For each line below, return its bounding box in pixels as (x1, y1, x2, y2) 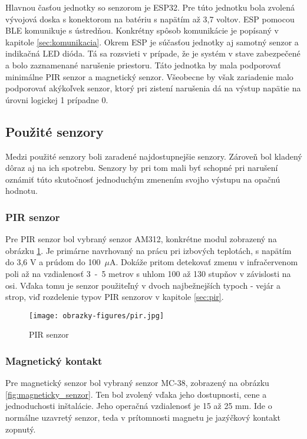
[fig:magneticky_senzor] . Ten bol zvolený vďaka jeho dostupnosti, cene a (5, 388, 267, 400)
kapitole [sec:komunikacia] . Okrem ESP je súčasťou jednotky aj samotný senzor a (5, 35, 299, 48)
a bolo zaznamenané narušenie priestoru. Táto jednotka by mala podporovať (5, 58, 281, 71)
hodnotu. (5, 184, 38, 197)
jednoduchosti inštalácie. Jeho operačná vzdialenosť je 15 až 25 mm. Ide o (5, 400, 272, 412)
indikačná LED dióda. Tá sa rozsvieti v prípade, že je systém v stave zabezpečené (5, 47, 301, 60)
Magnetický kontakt (5, 353, 103, 368)
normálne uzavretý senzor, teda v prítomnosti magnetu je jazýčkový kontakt (5, 411, 280, 423)
